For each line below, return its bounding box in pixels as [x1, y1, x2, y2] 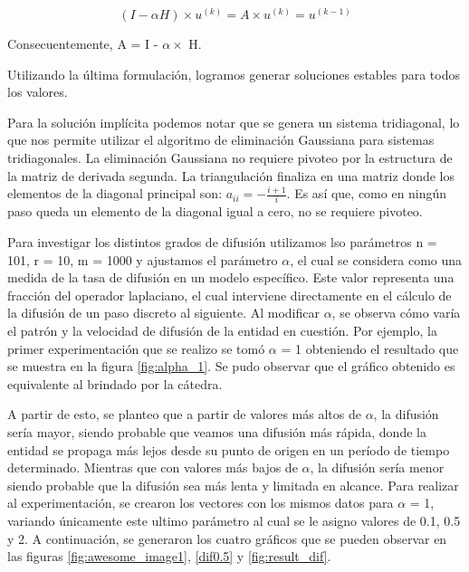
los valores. [7, 82, 68, 101]
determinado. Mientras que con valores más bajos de [7, 458, 298, 477]
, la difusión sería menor [310, 458, 445, 477]
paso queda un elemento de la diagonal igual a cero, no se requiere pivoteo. [7, 202, 423, 221]
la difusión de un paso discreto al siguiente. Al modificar [7, 303, 320, 322]
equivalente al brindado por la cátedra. [7, 374, 223, 393]
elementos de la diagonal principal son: [7, 184, 223, 203]
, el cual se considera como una [290, 250, 463, 269]
